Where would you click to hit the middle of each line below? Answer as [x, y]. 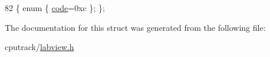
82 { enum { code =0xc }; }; [55, 8]
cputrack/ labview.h [39, 47]
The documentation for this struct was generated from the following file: [135, 27]
